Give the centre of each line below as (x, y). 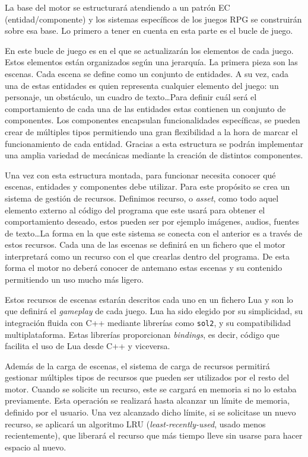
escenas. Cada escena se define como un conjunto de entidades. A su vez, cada (147, 73)
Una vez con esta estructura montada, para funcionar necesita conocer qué (140, 175)
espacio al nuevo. (36, 447)
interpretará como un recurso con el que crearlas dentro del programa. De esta (147, 256)
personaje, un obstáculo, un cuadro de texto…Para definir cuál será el (131, 97)
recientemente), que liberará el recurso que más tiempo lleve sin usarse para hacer (154, 435)
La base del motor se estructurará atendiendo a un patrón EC (118, 7)
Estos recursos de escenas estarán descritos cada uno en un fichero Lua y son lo (149, 299)
